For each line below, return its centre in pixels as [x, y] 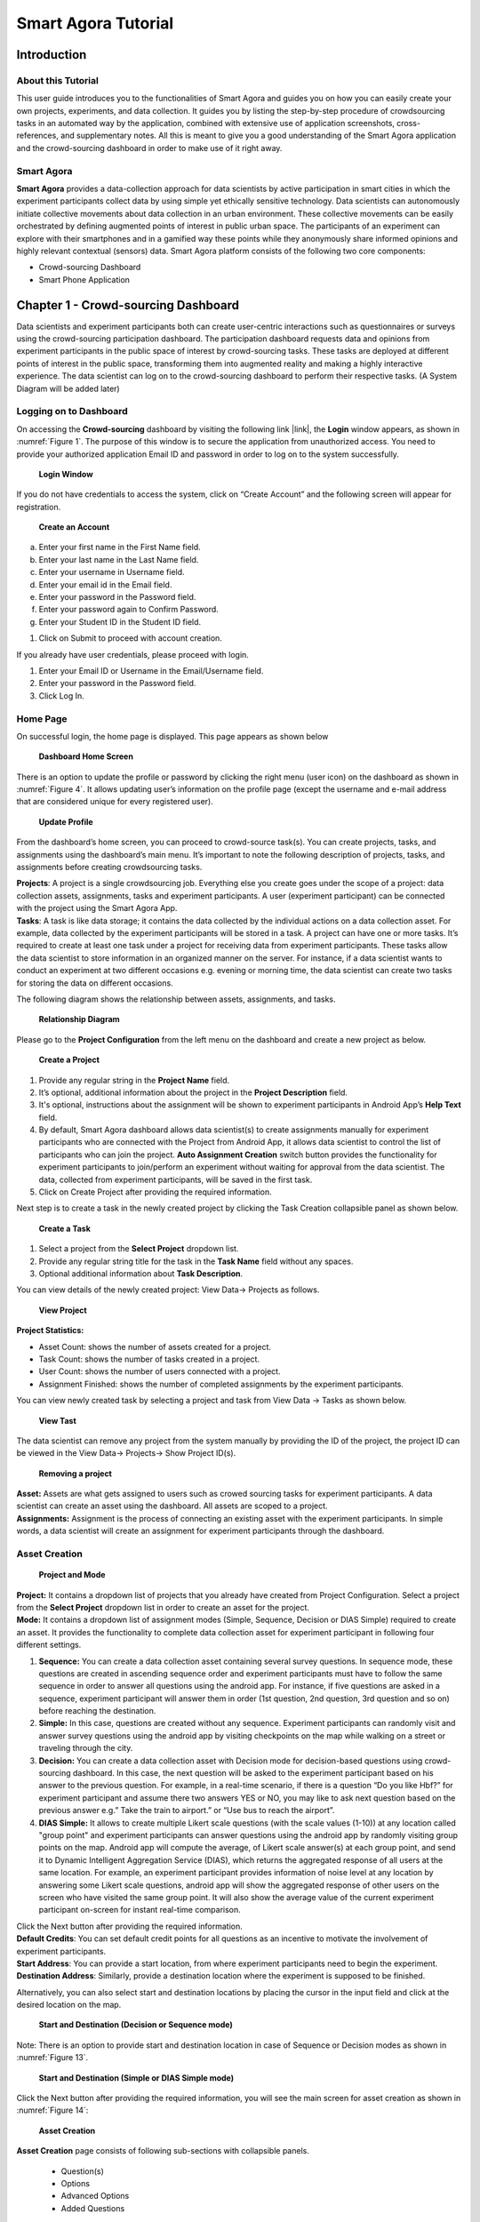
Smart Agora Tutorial [95, 23]
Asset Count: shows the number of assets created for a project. [155, 1347]
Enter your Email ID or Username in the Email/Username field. [151, 671]
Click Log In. [61, 695]
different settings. [49, 1645]
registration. [39, 507]
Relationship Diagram [79, 1019]
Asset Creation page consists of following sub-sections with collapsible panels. [163, 2151]
